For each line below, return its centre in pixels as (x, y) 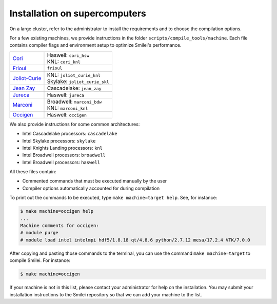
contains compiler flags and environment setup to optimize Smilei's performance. (95, 45)
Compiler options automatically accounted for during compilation (91, 188)
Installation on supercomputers (78, 13)
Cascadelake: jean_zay (74, 88)
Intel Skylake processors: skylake (59, 140)
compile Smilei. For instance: (40, 260)
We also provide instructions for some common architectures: (75, 124)
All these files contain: (33, 172)
